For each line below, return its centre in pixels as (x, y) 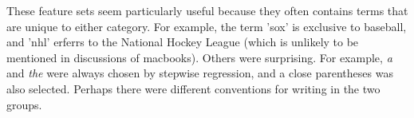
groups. (24, 104)
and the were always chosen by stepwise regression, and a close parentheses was (200, 73)
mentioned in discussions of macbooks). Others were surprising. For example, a (199, 57)
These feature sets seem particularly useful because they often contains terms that (207, 10)
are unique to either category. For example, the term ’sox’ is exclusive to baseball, (207, 26)
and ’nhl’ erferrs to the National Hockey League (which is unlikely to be (183, 42)
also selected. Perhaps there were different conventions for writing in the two (193, 88)
